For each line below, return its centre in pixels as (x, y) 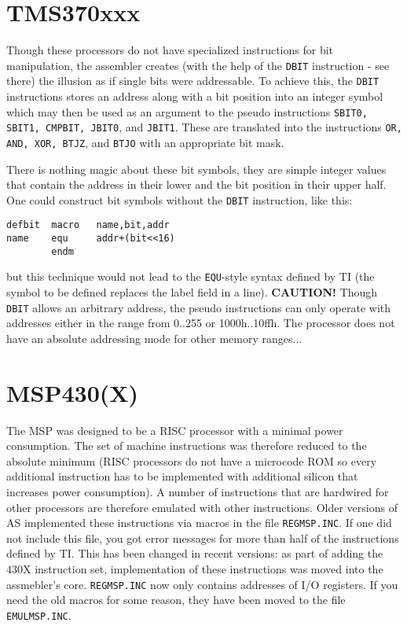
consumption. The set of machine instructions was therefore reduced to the (187, 446)
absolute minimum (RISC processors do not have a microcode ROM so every (192, 460)
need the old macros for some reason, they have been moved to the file (176, 600)
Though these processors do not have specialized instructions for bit (170, 50)
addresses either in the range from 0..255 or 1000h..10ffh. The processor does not (201, 323)
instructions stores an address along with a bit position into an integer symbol (195, 96)
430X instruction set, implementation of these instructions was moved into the (195, 569)
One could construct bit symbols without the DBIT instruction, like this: (180, 199)
